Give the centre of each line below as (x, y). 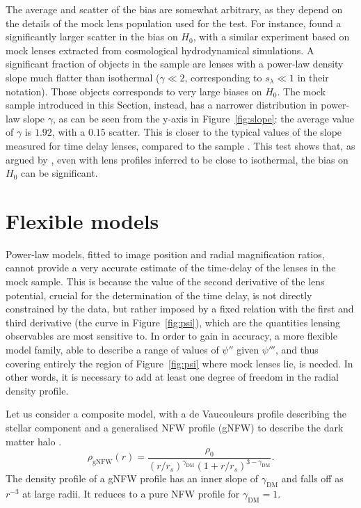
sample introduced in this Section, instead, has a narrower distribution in (162, 105)
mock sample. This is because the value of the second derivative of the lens (165, 281)
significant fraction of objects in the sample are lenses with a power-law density (175, 64)
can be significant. (59, 173)
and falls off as (312, 478)
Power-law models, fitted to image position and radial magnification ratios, (165, 254)
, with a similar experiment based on (271, 37)
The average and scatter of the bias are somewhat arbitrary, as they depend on (174, 9)
